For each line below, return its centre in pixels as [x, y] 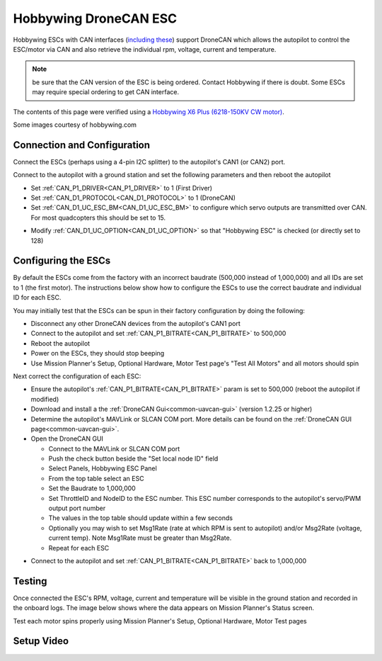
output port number [77, 508]
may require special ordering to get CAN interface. [106, 92]
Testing [30, 581]
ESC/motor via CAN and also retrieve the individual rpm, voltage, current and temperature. [145, 49]
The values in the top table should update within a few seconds [141, 518]
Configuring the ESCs [62, 261]
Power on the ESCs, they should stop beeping [98, 354]
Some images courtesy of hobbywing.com [75, 125]
